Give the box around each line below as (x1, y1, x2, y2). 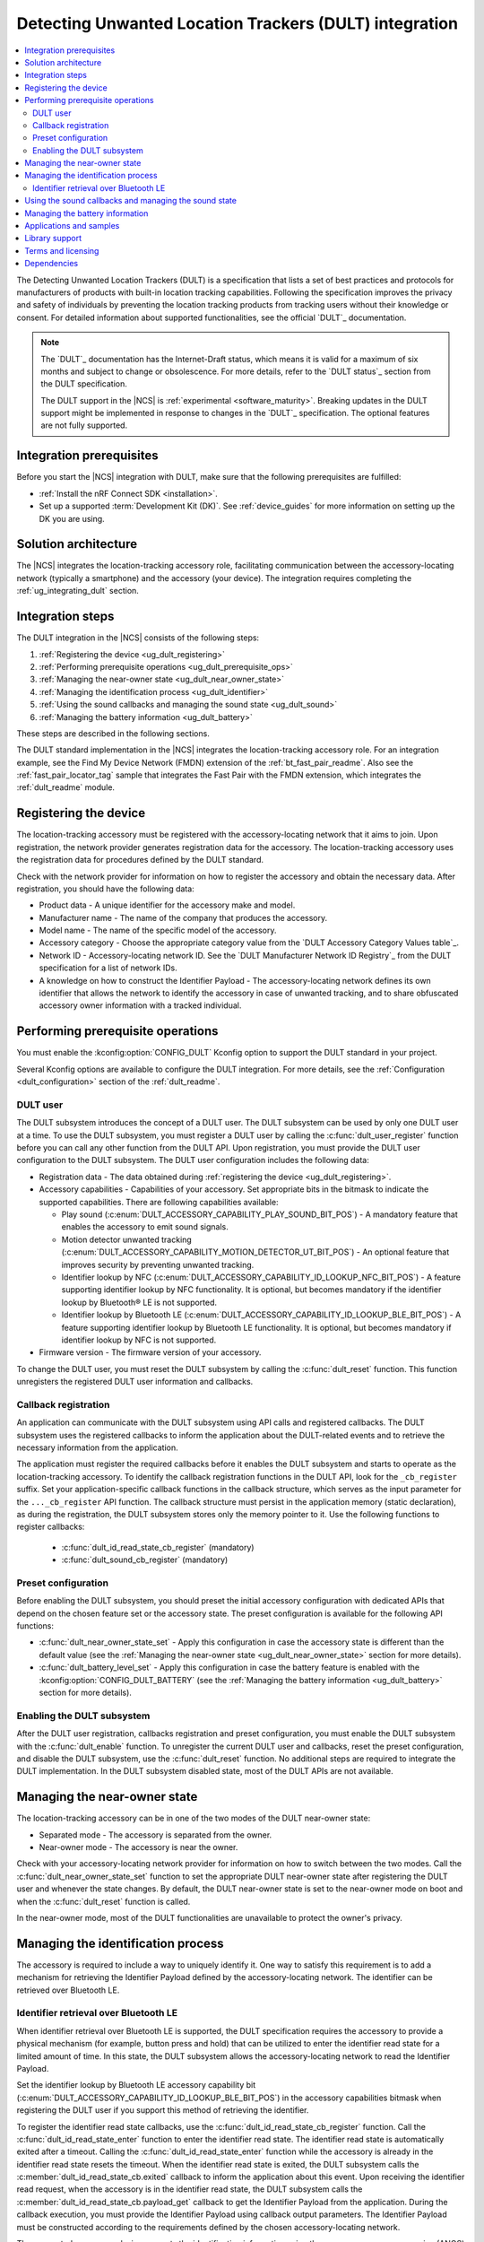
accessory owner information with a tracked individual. (39, 1000, 242, 1011)
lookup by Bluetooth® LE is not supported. (61, 1297, 218, 1308)
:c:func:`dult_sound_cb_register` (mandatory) (61, 1554, 229, 1565)
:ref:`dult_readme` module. (16, 782, 116, 793)
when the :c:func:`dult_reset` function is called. (16, 1896, 191, 1907)
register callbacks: (16, 1521, 85, 1533)
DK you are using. (39, 513, 105, 524)
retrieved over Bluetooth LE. (16, 1985, 120, 1995)
